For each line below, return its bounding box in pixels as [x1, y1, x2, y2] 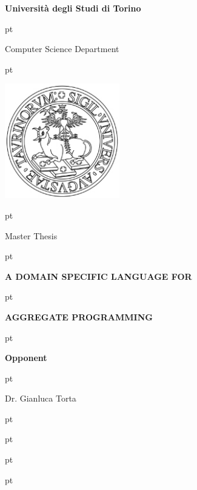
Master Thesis [5, 229, 58, 242]
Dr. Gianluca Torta [5, 392, 76, 405]
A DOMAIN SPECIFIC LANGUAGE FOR [5, 270, 192, 282]
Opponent [5, 351, 47, 364]
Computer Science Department [5, 42, 119, 55]
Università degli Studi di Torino [5, 2, 141, 14]
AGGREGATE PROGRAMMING [5, 310, 153, 323]
